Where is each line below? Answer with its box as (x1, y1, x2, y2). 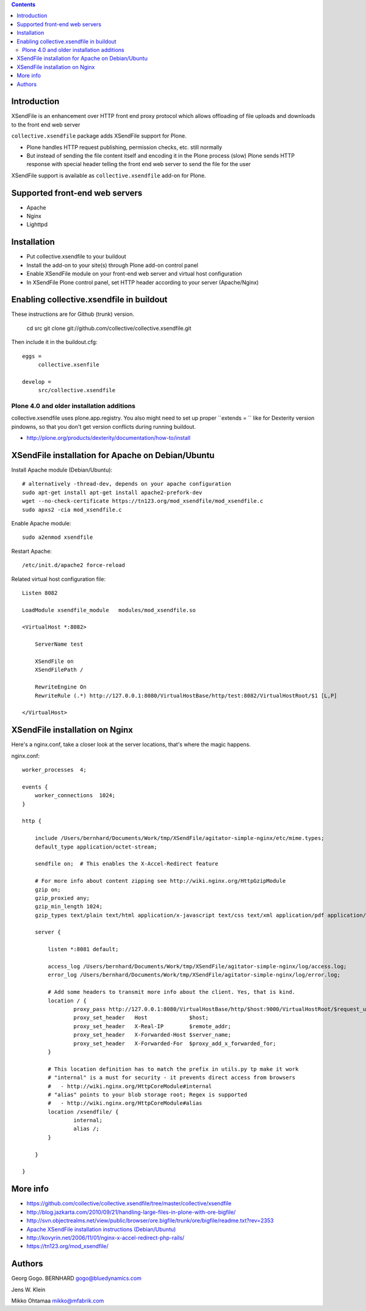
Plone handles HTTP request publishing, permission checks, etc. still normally (26, 144, 223, 151)
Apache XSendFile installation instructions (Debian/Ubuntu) (26, 1225, 176, 1233)
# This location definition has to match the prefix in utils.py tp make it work (48, 1065, 299, 1072)
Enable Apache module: (11, 519, 71, 527)
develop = (22, 378, 51, 385)
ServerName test (34, 641, 84, 648)
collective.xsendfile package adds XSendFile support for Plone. (11, 132, 187, 140)
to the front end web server (11, 121, 81, 128)
